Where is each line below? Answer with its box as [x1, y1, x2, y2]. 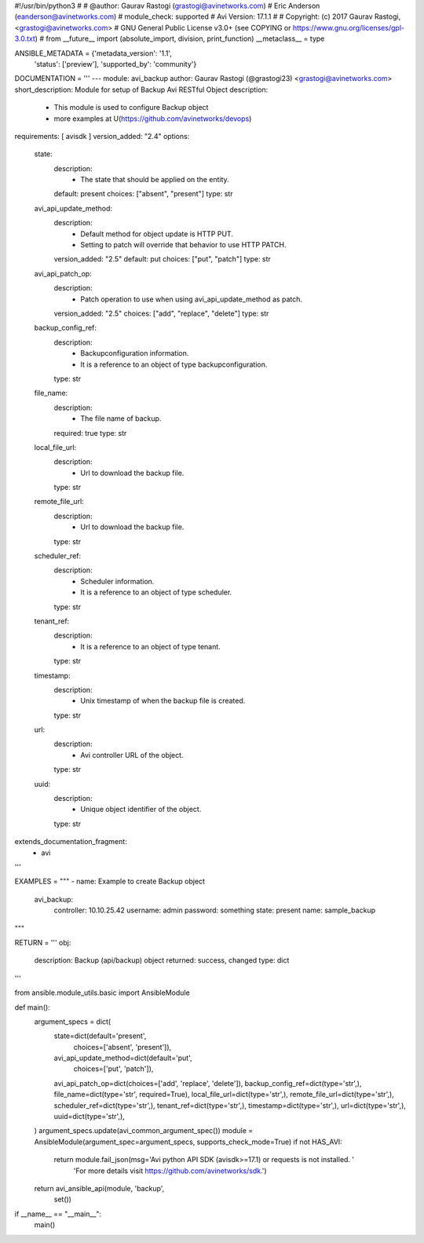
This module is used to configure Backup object [53, 103, 209, 112]
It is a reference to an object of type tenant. [80, 642, 221, 651]
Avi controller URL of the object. [80, 750, 184, 759]
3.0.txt [14, 34, 35, 43]
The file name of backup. [80, 414, 162, 423]
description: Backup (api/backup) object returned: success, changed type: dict [34, 956, 290, 965]
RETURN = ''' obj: [14, 938, 71, 947]
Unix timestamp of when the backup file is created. [80, 696, 246, 706]
